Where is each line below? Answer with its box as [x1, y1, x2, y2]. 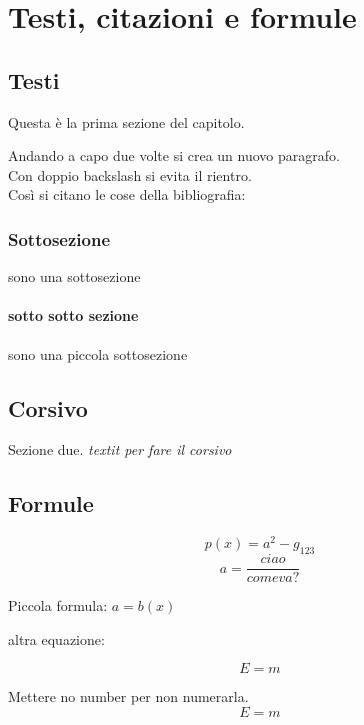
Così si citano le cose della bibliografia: [8, 184, 246, 205]
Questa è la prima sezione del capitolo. [8, 111, 245, 132]
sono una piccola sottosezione [8, 343, 188, 364]
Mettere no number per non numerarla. [8, 686, 249, 707]
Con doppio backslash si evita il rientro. [8, 164, 252, 185]
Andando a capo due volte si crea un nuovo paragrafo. [8, 145, 340, 166]
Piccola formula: [8, 595, 108, 616]
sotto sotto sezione [8, 305, 139, 326]
